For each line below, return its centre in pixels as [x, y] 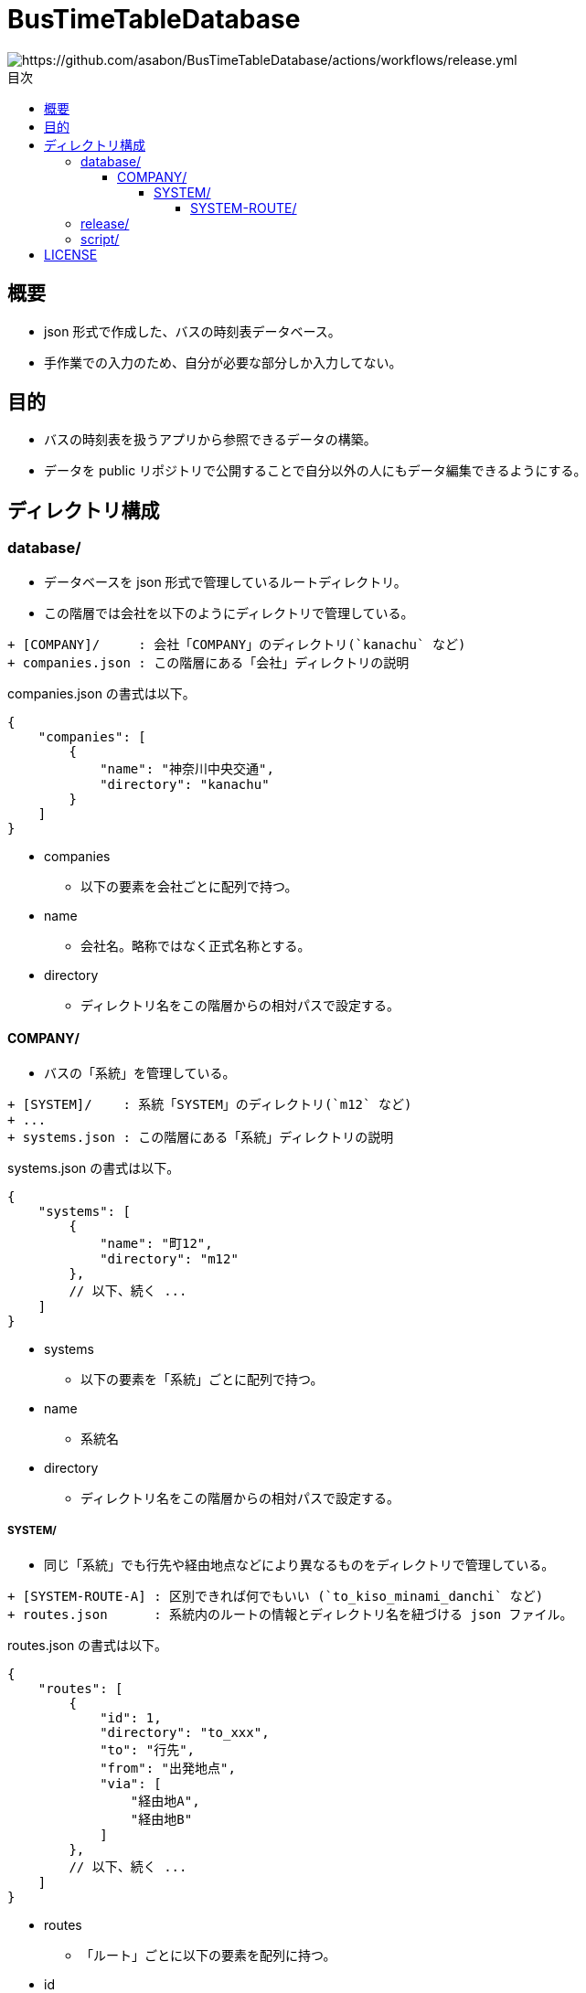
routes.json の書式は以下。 [88, 1645]
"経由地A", [165, 1801]
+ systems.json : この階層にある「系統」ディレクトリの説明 [201, 1137]
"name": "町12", [156, 1243]
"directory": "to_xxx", [185, 1732]
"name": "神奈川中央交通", [187, 768]
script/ [100, 239]
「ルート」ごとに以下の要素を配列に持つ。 [208, 1955]
